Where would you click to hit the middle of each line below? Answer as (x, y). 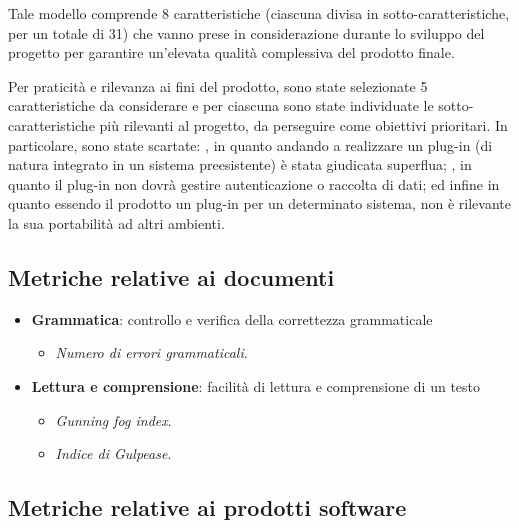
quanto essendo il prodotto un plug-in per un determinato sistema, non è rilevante (259, 203)
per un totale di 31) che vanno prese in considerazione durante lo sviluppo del (246, 32)
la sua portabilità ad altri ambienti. (116, 222)
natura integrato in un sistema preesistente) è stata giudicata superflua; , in (240, 164)
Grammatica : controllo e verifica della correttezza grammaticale (232, 318)
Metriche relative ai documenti (171, 276)
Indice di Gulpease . (113, 453)
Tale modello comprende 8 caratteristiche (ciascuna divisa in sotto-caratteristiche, (259, 13)
